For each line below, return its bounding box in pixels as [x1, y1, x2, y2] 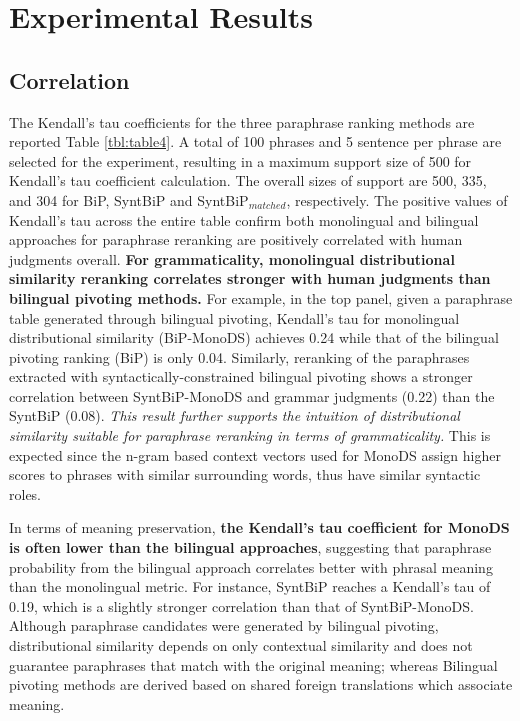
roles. [9, 483, 42, 504]
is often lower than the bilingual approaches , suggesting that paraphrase [9, 537, 492, 558]
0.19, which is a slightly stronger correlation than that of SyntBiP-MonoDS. [9, 595, 474, 616]
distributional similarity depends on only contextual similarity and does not [9, 635, 473, 656]
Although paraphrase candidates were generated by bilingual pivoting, [9, 615, 439, 636]
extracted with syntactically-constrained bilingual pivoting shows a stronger [9, 366, 473, 387]
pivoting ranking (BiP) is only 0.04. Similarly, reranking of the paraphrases [9, 346, 470, 367]
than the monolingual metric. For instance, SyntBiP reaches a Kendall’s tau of [9, 576, 491, 597]
